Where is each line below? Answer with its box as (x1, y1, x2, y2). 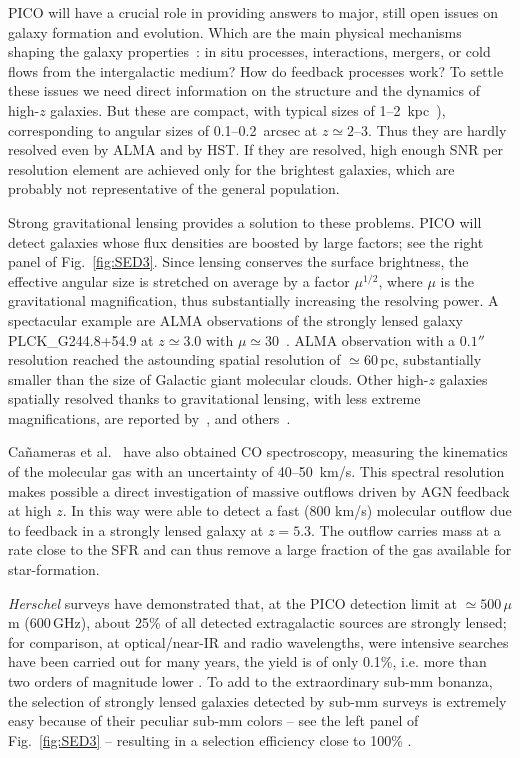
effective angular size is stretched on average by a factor (8, 270, 350, 291)
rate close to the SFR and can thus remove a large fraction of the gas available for (8, 539, 512, 560)
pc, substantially (380, 349, 482, 370)
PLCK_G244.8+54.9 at (8, 329, 154, 350)
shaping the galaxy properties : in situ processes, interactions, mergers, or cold (8, 41, 491, 62)
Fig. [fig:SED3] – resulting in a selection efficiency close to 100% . (8, 729, 412, 750)
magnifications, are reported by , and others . (8, 407, 291, 428)
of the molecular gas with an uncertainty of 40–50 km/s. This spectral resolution (8, 461, 505, 482)
